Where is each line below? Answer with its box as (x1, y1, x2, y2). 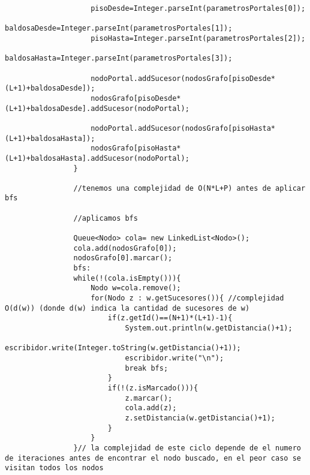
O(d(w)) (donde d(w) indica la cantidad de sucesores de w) (5, 303, 250, 312)
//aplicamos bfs (73, 214, 138, 223)
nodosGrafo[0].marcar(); (73, 254, 173, 263)
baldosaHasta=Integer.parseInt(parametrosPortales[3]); (5, 54, 233, 63)
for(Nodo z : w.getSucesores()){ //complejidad (91, 294, 284, 303)
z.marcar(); (125, 393, 173, 402)
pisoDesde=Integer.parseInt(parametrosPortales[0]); (91, 4, 306, 13)
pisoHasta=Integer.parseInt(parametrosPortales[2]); (91, 34, 306, 43)
